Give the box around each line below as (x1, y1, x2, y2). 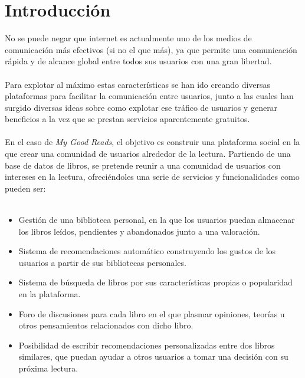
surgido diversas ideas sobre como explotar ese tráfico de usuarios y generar (5, 101, 278, 113)
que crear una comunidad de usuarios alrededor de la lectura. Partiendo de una (5, 147, 291, 160)
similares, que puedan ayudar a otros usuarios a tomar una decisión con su (18, 350, 288, 363)
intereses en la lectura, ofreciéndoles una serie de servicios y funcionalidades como (5, 170, 300, 183)
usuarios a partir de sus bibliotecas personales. (18, 256, 186, 268)
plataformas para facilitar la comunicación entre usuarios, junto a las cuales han (5, 90, 294, 102)
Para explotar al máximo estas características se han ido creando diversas (5, 78, 271, 90)
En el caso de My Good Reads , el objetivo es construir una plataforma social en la (5, 136, 300, 148)
